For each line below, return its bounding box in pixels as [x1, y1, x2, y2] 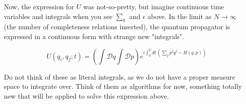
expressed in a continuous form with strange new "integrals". [4, 31, 184, 41]
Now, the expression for [4, 1, 75, 11]
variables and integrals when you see [4, 11, 113, 21]
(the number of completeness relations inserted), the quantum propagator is [4, 21, 230, 32]
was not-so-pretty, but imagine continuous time [83, 1, 224, 11]
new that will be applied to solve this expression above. [4, 90, 169, 101]
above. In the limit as [148, 11, 212, 21]
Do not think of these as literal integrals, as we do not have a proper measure [4, 71, 235, 82]
